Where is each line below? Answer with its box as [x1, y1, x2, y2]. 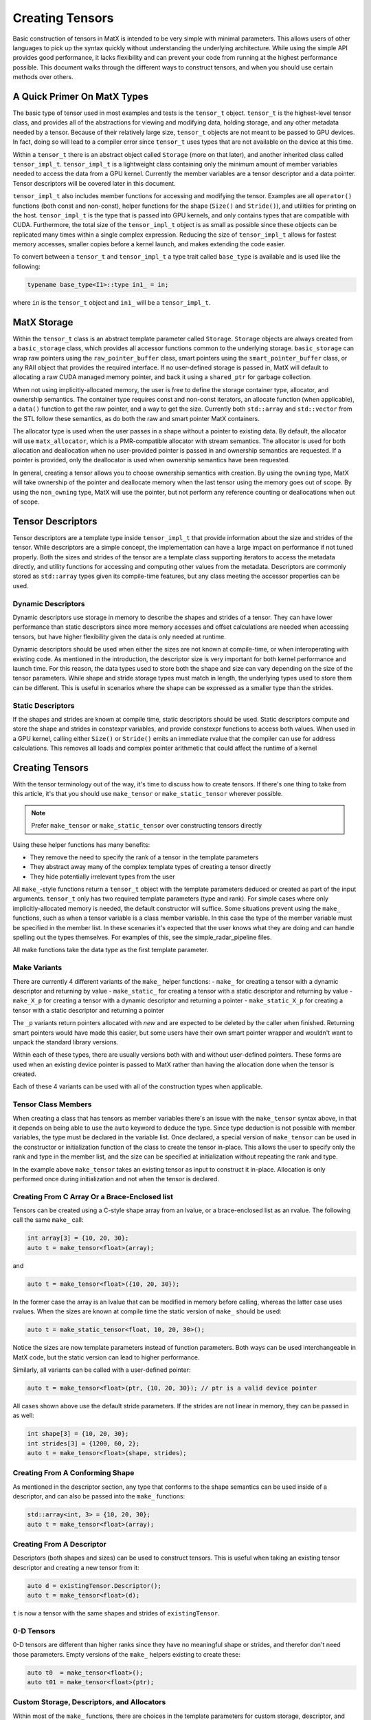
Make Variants [12, 963, 63, 973]
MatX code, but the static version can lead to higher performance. [12, 1353, 200, 1362]
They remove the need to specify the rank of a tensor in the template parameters [30, 853, 259, 861]
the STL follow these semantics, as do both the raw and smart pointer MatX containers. [12, 414, 260, 422]
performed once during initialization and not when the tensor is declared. [12, 1174, 220, 1183]
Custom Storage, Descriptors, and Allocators [12, 1697, 166, 1707]
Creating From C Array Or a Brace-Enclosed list [12, 1192, 173, 1201]
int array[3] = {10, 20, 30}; [27, 1234, 129, 1242]
